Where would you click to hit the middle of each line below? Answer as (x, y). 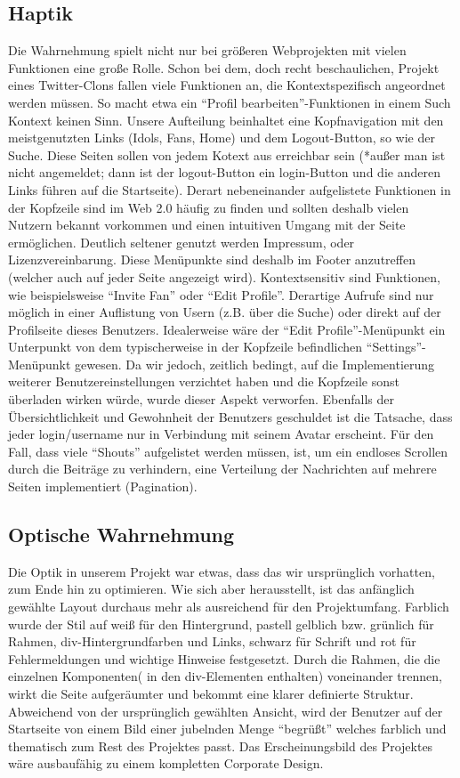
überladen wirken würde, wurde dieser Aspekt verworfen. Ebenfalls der (201, 399)
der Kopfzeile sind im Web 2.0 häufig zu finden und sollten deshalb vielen (209, 207)
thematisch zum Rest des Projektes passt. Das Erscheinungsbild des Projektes (221, 746)
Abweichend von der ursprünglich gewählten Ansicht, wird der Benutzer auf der (226, 711)
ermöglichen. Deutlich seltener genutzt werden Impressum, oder (182, 242)
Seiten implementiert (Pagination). (103, 486)
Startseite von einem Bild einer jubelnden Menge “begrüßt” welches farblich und (227, 729)
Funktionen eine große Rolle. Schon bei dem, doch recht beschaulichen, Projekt (224, 67)
